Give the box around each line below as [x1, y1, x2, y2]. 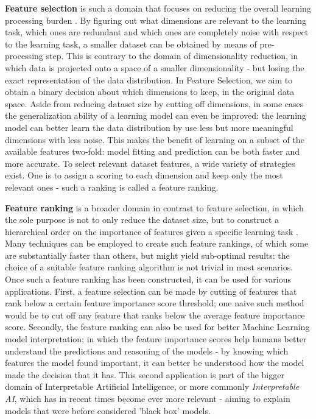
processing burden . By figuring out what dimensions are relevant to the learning [5, 13, 307, 26]
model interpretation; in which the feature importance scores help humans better [5, 333, 307, 345]
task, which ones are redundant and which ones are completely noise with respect [5, 26, 309, 38]
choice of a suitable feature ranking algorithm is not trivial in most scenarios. [5, 261, 293, 273]
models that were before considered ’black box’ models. [5, 404, 211, 417]
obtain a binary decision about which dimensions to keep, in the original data [5, 85, 295, 98]
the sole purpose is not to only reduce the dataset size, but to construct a [5, 213, 279, 226]
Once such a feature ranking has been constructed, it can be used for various [5, 273, 291, 286]
